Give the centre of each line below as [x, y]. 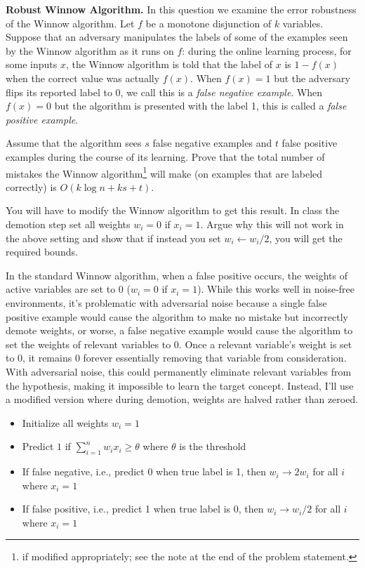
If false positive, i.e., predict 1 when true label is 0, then [143, 509]
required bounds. [42, 252]
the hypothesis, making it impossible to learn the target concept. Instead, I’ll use [180, 385]
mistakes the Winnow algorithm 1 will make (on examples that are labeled [164, 172]
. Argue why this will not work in [272, 224]
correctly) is [31, 186]
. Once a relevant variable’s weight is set [265, 344]
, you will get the [306, 238]
